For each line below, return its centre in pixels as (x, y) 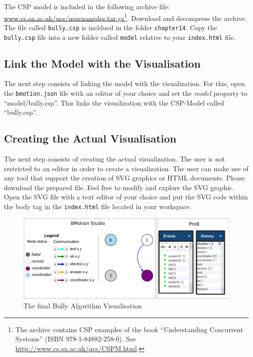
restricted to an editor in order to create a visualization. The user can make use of (126, 168)
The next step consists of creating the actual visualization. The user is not (115, 159)
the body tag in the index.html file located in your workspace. (98, 206)
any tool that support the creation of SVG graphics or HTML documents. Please (125, 178)
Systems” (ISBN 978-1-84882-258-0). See (76, 339)
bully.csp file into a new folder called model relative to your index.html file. (120, 37)
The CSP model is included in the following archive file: (87, 6)
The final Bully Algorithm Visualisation (83, 305)
